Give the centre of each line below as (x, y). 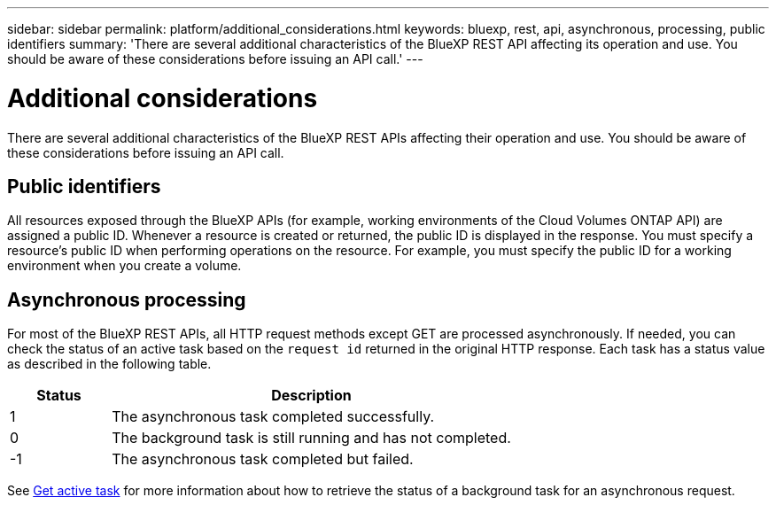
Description (311, 396)
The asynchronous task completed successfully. (273, 417)
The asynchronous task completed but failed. (263, 459)
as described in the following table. (109, 364)
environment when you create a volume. (124, 266)
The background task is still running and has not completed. (311, 438)
